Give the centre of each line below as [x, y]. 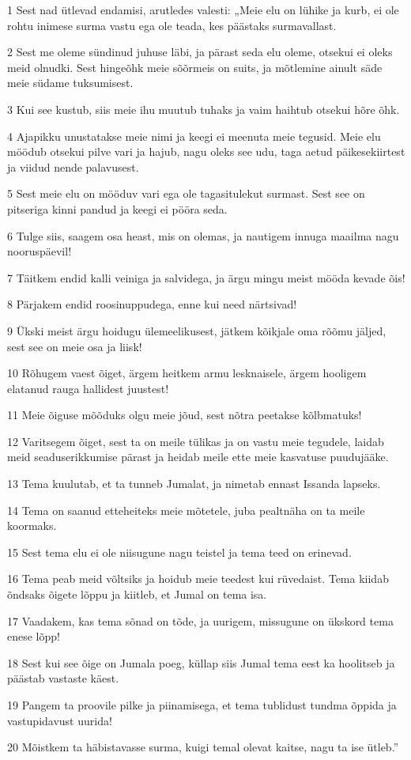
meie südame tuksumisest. [70, 83]
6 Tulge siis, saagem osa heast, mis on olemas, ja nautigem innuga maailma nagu [203, 235]
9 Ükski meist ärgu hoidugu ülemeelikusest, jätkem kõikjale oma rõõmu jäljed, [197, 330]
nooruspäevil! [40, 251]
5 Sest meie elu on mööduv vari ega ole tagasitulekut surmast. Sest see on [186, 193]
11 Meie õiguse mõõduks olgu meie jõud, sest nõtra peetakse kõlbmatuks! [185, 415]
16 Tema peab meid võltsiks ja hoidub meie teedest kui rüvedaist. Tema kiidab [198, 579]
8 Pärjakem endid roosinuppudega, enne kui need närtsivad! [152, 304]
